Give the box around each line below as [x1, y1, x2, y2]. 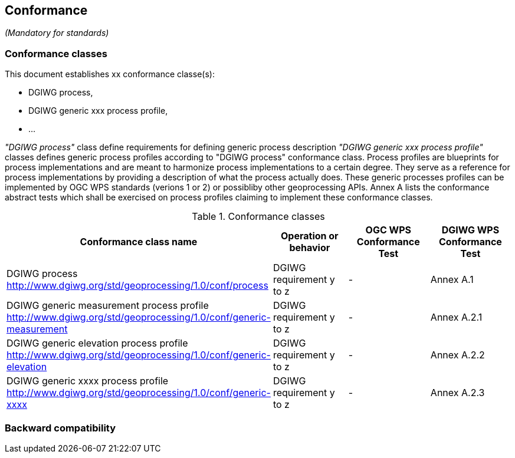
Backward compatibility [5, 421, 116, 434]
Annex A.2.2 [430, 349, 485, 361]
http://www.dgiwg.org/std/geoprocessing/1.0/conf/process [6, 279, 268, 292]
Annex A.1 [430, 274, 474, 286]
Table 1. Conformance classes [192, 210, 325, 223]
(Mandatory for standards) [5, 28, 109, 38]
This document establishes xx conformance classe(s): [5, 69, 215, 80]
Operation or [281, 230, 339, 242]
